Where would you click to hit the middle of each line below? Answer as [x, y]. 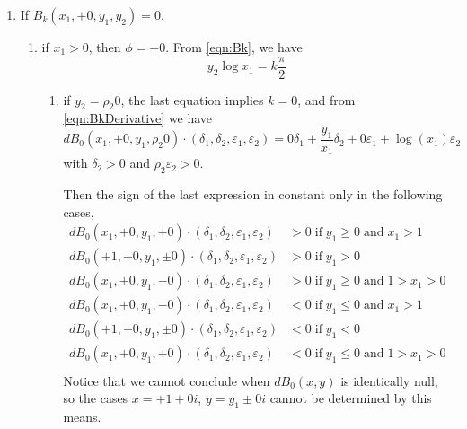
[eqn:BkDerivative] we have [138, 118]
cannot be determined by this [351, 398]
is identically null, [389, 380]
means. [82, 416]
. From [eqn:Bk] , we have [234, 47]
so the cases [96, 398]
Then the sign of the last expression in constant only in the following [253, 194]
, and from [326, 99]
